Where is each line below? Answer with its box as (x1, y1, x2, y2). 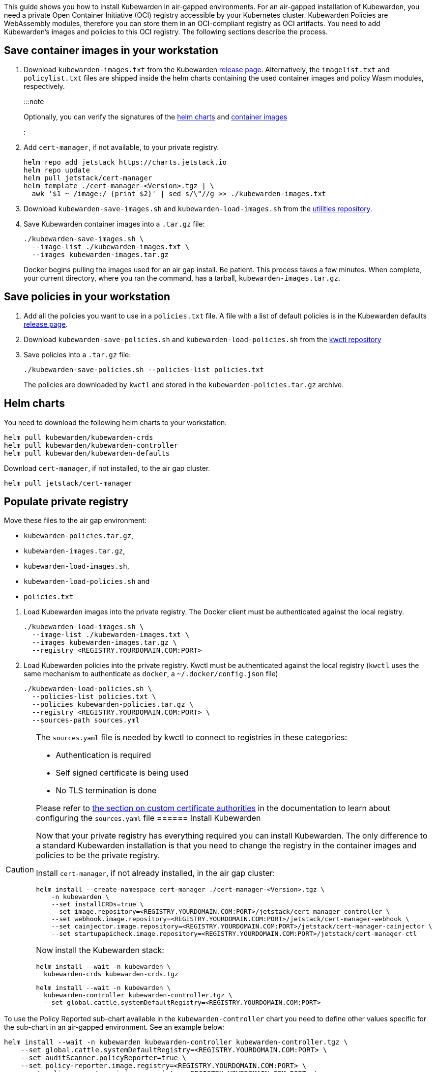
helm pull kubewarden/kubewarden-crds (4, 433, 153, 441)
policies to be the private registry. (36, 850, 160, 861)
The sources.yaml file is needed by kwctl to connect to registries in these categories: (36, 732, 348, 743)
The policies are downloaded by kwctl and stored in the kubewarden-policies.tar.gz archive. (24, 380, 344, 389)
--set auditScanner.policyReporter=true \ (20, 1054, 186, 1062)
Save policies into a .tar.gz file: (24, 350, 131, 359)
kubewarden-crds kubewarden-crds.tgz (43, 970, 178, 978)
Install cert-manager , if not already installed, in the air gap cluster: (36, 868, 275, 878)
